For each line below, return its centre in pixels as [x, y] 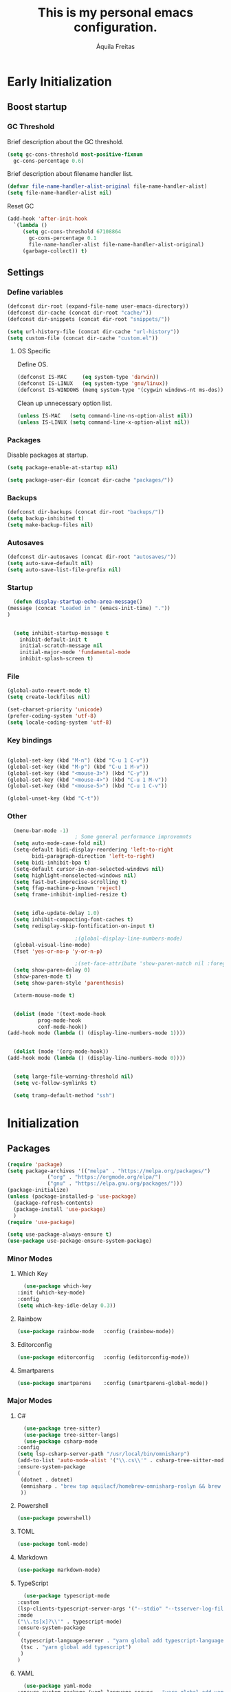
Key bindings [30, 740]
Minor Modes [30, 1259]
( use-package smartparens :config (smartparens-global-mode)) [112, 1383]
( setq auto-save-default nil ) [51, 563]
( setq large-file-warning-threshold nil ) [74, 1077]
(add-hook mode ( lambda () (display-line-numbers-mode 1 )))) [97, 1033]
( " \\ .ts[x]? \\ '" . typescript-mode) [69, 1622]
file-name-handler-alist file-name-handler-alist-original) [117, 244]
